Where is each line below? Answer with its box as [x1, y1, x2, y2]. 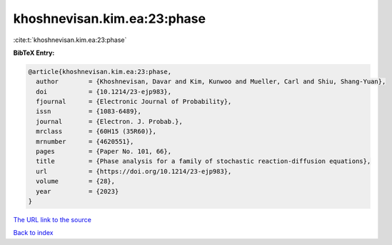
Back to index [13, 229, 54, 237]
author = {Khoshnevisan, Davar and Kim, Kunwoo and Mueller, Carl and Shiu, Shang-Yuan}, [36, 78, 386, 85]
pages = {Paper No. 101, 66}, [36, 147, 171, 156]
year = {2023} [36, 187, 119, 195]
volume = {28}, [36, 177, 116, 185]
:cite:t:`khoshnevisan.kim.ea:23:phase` [13, 36, 127, 44]
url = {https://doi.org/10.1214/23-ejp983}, [36, 167, 232, 175]
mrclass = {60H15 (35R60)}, [36, 127, 157, 135]
